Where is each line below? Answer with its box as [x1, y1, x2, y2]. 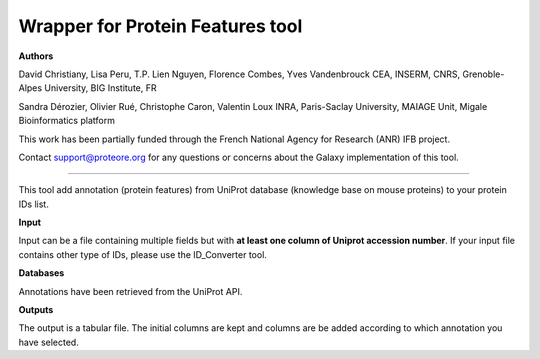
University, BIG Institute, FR [44, 82, 157, 94]
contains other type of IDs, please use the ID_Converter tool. [18, 248, 267, 260]
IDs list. [18, 198, 49, 210]
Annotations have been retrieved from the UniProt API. [18, 285, 243, 297]
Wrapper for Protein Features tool [18, 15, 303, 37]
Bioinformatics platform [18, 115, 115, 127]
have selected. [18, 336, 79, 348]
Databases [18, 267, 65, 279]
